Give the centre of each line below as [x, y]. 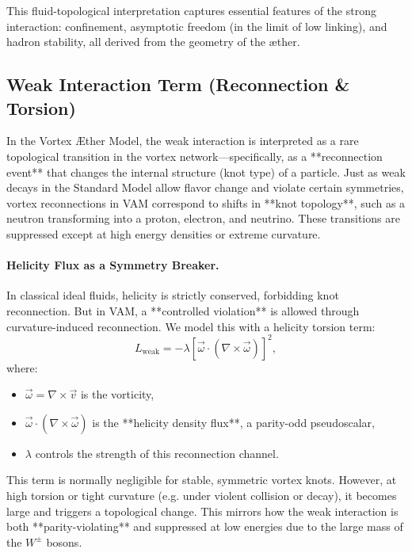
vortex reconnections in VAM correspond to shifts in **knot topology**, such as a [206, 202]
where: [22, 367]
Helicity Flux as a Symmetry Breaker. [113, 265]
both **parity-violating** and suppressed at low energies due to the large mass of [205, 526]
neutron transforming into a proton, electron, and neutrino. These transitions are [203, 218]
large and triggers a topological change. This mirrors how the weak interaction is [202, 511]
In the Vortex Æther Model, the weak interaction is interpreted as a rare [183, 141]
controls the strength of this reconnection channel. [157, 453]
